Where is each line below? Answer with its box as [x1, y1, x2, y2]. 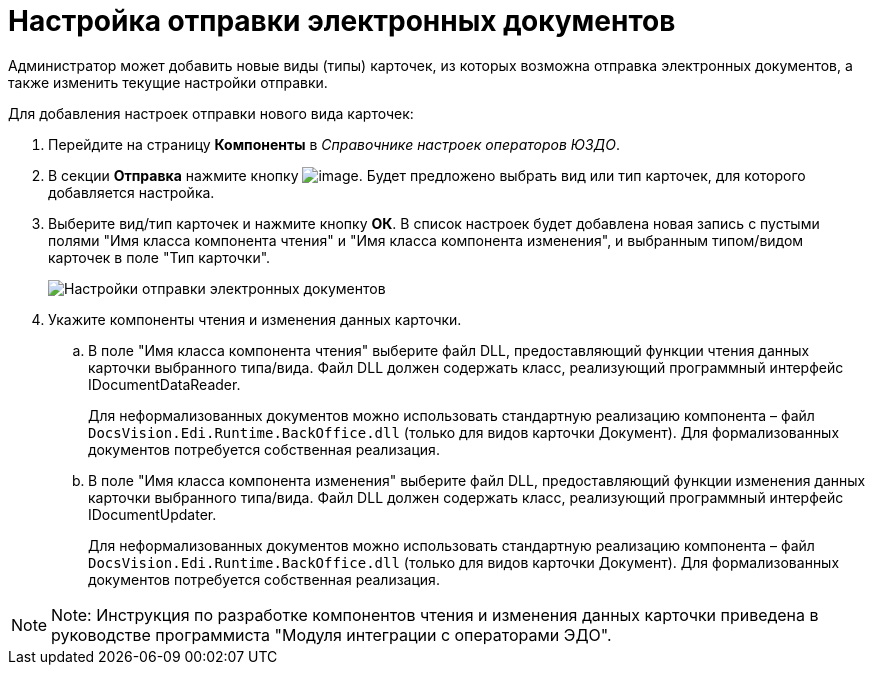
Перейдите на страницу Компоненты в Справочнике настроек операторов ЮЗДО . [48, 135, 620, 153]
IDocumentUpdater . [88, 505, 217, 523]
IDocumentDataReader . [88, 375, 241, 393]
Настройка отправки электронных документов [8, 4, 676, 38]
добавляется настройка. [48, 183, 215, 201]
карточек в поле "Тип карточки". [48, 248, 271, 266]
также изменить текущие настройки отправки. [8, 73, 328, 91]
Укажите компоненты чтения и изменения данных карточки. [48, 310, 462, 328]
